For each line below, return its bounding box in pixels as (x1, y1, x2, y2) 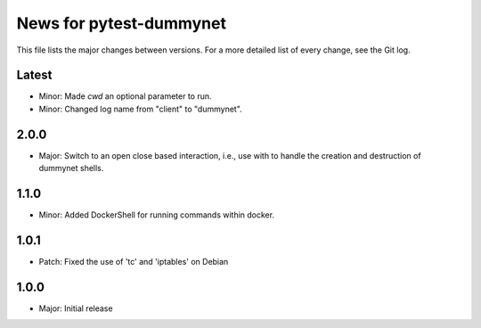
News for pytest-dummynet (16, 13, 227, 33)
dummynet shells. (38, 163, 104, 174)
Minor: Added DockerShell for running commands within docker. (38, 209, 275, 220)
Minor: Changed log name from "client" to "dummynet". (38, 103, 242, 114)
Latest (16, 68, 53, 83)
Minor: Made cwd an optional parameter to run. (38, 91, 213, 102)
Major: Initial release (38, 303, 113, 314)
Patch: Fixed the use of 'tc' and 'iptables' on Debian (38, 256, 229, 266)
